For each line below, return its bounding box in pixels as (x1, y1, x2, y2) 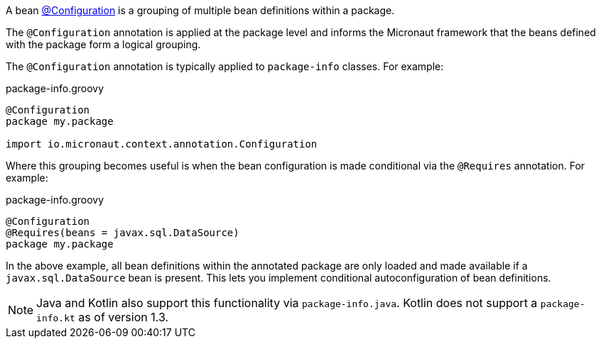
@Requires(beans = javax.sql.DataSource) (6, 227, 239, 238)
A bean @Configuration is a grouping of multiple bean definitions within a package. (6, 4, 395, 16)
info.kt (36, 313, 75, 323)
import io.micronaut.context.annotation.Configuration (6, 138, 318, 150)
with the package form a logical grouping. (6, 38, 201, 50)
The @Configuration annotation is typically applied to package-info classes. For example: (6, 60, 444, 72)
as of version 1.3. (78, 310, 169, 324)
